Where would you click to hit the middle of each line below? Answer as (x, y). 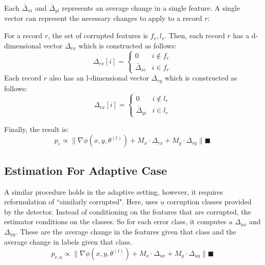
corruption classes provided (209, 202)
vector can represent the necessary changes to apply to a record (103, 18)
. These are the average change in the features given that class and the (126, 231)
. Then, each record (195, 35)
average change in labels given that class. (68, 242)
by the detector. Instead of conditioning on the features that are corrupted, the (128, 211)
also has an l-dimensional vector (99, 78)
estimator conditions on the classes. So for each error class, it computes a (118, 221)
